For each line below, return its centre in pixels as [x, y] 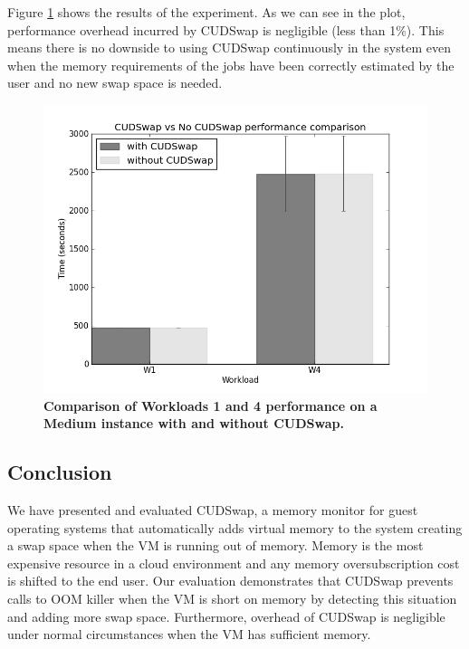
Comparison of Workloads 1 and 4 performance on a [211, 405]
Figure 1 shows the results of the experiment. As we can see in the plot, [206, 12]
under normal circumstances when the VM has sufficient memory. [189, 634]
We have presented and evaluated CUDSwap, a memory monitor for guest [213, 509]
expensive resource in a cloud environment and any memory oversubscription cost [234, 563]
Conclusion [60, 472]
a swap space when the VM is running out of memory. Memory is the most [215, 545]
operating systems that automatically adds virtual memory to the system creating [235, 527]
